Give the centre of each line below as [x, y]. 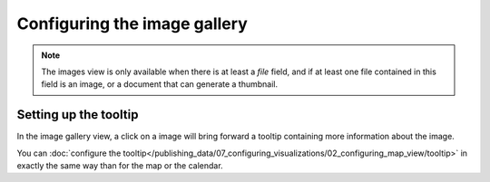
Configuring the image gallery [132, 24]
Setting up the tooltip [78, 115]
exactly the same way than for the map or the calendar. [120, 166]
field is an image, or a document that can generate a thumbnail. [160, 84]
